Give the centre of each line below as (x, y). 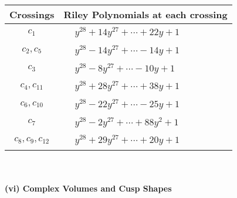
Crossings (32, 14)
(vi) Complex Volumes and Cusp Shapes (88, 188)
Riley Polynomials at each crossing (145, 14)
